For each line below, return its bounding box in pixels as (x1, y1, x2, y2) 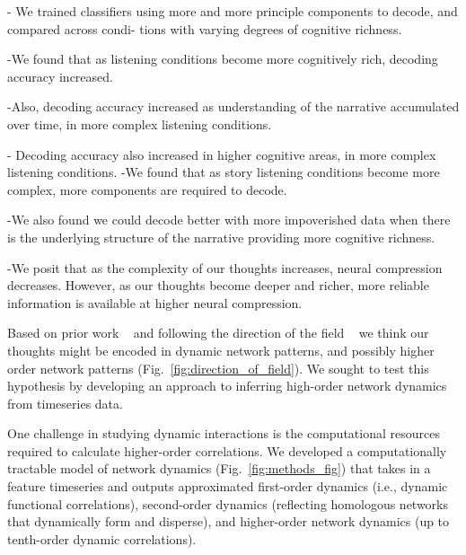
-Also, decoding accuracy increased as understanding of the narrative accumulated (7, 97, 460, 116)
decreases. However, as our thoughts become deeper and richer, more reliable (7, 276, 429, 295)
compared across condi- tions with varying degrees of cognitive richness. (7, 19, 402, 38)
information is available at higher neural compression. (7, 293, 303, 312)
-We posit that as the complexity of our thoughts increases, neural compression (7, 258, 443, 277)
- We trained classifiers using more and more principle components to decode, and (7, 2, 458, 20)
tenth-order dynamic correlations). (7, 529, 197, 548)
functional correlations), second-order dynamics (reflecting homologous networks (7, 494, 449, 513)
